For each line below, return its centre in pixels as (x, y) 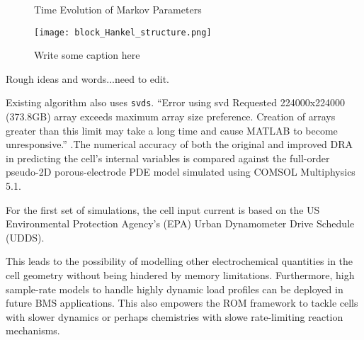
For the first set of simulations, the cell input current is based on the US (163, 209)
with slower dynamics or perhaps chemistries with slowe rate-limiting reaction (175, 316)
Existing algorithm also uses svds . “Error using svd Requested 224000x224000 (176, 102)
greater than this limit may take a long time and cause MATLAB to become (172, 130)
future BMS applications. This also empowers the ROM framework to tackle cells (182, 303)
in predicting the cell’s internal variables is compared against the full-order (168, 158)
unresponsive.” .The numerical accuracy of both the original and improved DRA (179, 144)
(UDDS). (25, 237)
